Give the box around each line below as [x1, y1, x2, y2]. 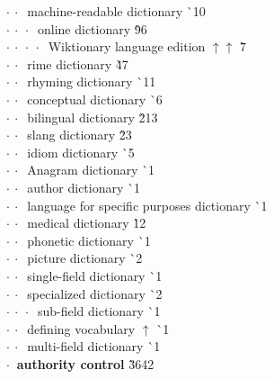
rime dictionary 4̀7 [27, 54, 128, 73]
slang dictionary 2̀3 [27, 125, 132, 144]
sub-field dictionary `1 [37, 302, 161, 320]
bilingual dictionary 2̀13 [27, 107, 158, 126]
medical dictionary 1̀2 [27, 213, 146, 232]
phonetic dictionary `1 [27, 230, 151, 249]
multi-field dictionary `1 [27, 337, 161, 356]
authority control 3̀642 [16, 354, 155, 373]
